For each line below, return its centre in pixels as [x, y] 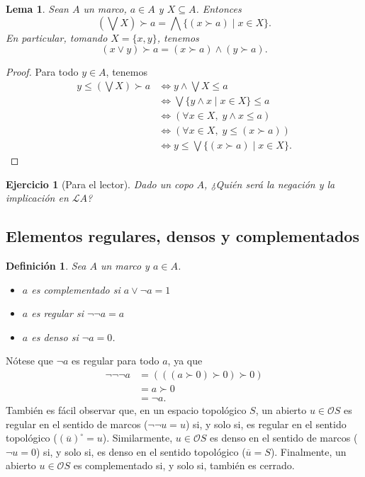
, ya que [185, 361]
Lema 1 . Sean [37, 8]
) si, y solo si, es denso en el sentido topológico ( [141, 451]
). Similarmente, [137, 438]
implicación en [37, 198]
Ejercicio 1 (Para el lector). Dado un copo [100, 184]
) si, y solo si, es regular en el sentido [266, 424]
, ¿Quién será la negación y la [270, 184]
